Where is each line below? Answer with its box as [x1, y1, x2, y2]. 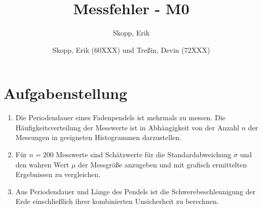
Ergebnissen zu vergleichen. [15, 169, 101, 180]
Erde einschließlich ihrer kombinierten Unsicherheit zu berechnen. [15, 196, 219, 206]
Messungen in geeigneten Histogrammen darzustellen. [15, 132, 181, 143]
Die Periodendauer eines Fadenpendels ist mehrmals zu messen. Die [15, 112, 226, 123]
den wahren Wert [15, 159, 69, 169]
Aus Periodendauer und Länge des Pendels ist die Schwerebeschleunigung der [15, 186, 256, 196]
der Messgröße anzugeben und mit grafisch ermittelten [78, 159, 247, 169]
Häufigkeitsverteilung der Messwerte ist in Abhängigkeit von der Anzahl [15, 122, 239, 132]
